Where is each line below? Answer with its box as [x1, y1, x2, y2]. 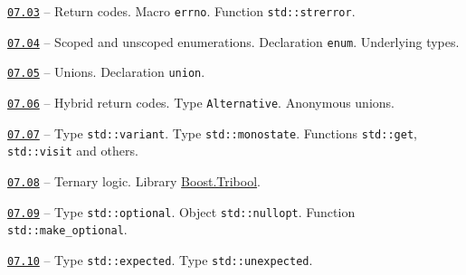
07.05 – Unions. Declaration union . [7, 62, 205, 81]
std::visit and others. [7, 141, 138, 160]
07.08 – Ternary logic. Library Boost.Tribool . [7, 171, 261, 190]
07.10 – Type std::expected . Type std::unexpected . [7, 250, 313, 269]
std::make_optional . [7, 220, 128, 239]
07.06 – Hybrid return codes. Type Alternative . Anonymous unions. [7, 92, 395, 111]
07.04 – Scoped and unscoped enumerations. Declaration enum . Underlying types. [7, 32, 460, 51]
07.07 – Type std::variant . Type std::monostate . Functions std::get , [7, 123, 417, 142]
